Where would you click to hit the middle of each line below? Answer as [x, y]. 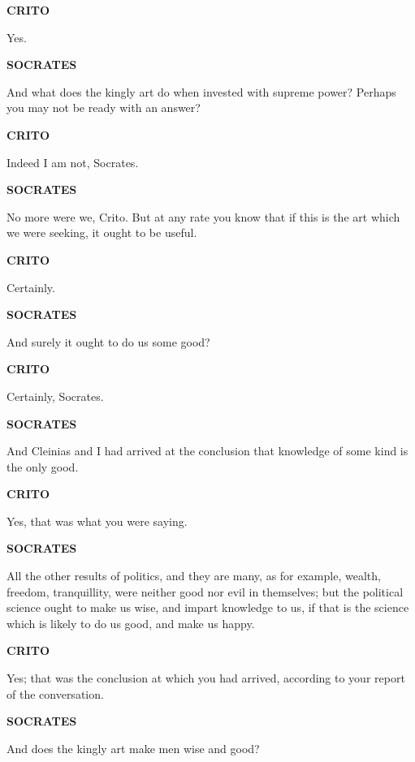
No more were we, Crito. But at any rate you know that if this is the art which [203, 216]
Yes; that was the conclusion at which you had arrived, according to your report [206, 678]
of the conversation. [55, 693]
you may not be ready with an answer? [104, 108]
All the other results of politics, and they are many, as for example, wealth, [194, 576]
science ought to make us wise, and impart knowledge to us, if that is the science [208, 607]
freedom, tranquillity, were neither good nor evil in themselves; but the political [205, 591]
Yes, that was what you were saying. [97, 521]
